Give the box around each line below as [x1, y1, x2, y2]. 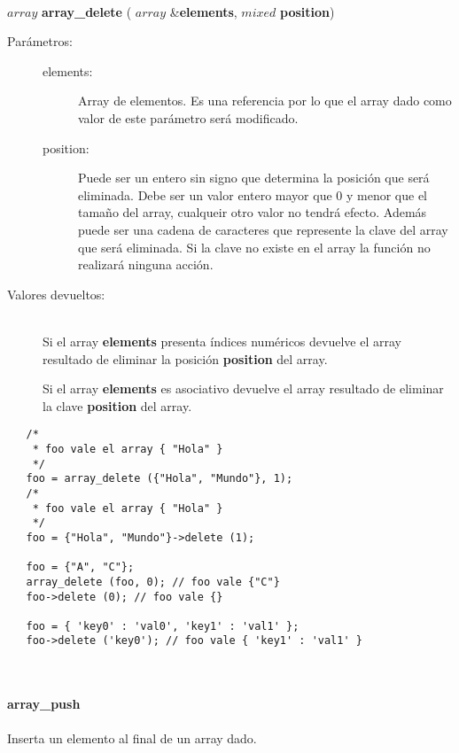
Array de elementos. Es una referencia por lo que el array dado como [78, 91, 452, 110]
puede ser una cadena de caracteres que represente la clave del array [78, 220, 448, 238]
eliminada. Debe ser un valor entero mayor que [78, 185, 332, 204]
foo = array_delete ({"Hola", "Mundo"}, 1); [26, 472, 293, 485]
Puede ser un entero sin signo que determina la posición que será [78, 168, 430, 187]
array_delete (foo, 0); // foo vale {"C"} [26, 575, 280, 588]
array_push [7, 695, 81, 713]
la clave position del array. [43, 396, 192, 415]
